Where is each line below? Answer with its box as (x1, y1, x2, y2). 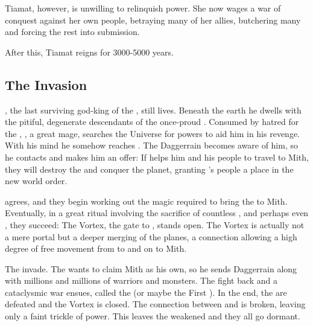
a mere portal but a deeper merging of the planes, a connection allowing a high (5, 230, 297, 243)
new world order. (5, 174, 68, 187)
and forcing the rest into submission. (5, 25, 140, 38)
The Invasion (5, 75, 87, 94)
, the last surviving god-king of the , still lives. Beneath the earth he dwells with (5, 103, 302, 116)
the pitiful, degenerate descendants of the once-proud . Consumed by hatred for (5, 115, 299, 128)
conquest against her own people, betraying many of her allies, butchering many (5, 13, 301, 26)
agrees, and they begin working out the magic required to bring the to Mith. (5, 194, 288, 207)
